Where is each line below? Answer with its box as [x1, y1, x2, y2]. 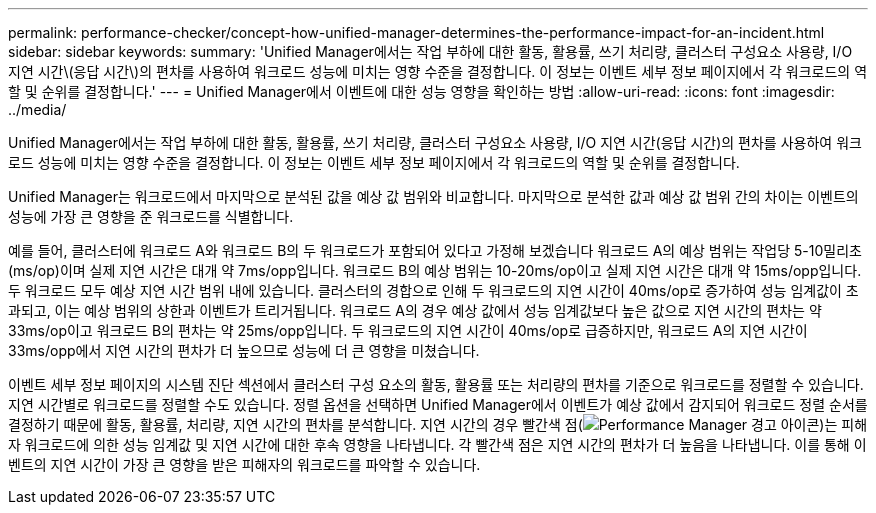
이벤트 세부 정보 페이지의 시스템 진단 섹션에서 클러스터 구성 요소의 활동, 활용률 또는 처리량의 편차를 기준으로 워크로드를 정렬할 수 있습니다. [8, 376, 864, 393]
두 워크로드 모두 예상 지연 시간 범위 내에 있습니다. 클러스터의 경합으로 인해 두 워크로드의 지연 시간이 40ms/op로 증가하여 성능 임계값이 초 [8, 282, 859, 299]
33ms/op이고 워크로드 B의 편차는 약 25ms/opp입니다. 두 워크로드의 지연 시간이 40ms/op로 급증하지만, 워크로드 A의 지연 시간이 [8, 322, 808, 339]
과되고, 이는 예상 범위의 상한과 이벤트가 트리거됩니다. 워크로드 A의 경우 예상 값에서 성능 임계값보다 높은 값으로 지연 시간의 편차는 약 [8, 302, 822, 319]
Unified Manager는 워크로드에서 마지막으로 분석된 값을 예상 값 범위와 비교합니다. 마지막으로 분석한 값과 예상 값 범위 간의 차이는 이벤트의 [8, 188, 859, 205]
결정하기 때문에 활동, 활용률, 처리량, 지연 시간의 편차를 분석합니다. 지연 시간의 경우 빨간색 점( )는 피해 [8, 416, 868, 433]
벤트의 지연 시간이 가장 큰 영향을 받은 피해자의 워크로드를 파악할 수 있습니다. [8, 456, 481, 473]
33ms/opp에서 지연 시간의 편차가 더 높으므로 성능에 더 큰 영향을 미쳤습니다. [8, 342, 480, 359]
